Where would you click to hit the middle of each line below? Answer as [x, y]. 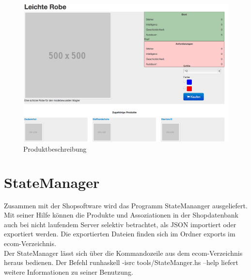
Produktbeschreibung [55, 148]
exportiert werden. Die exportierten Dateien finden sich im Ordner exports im [120, 234]
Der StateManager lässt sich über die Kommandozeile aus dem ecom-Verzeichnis [123, 253]
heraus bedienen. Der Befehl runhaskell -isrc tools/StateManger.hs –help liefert [121, 262]
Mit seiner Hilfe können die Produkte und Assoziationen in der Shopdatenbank [121, 215]
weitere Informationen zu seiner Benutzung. [69, 272]
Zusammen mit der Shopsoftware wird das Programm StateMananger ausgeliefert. [126, 205]
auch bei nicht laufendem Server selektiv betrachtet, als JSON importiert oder [120, 224]
